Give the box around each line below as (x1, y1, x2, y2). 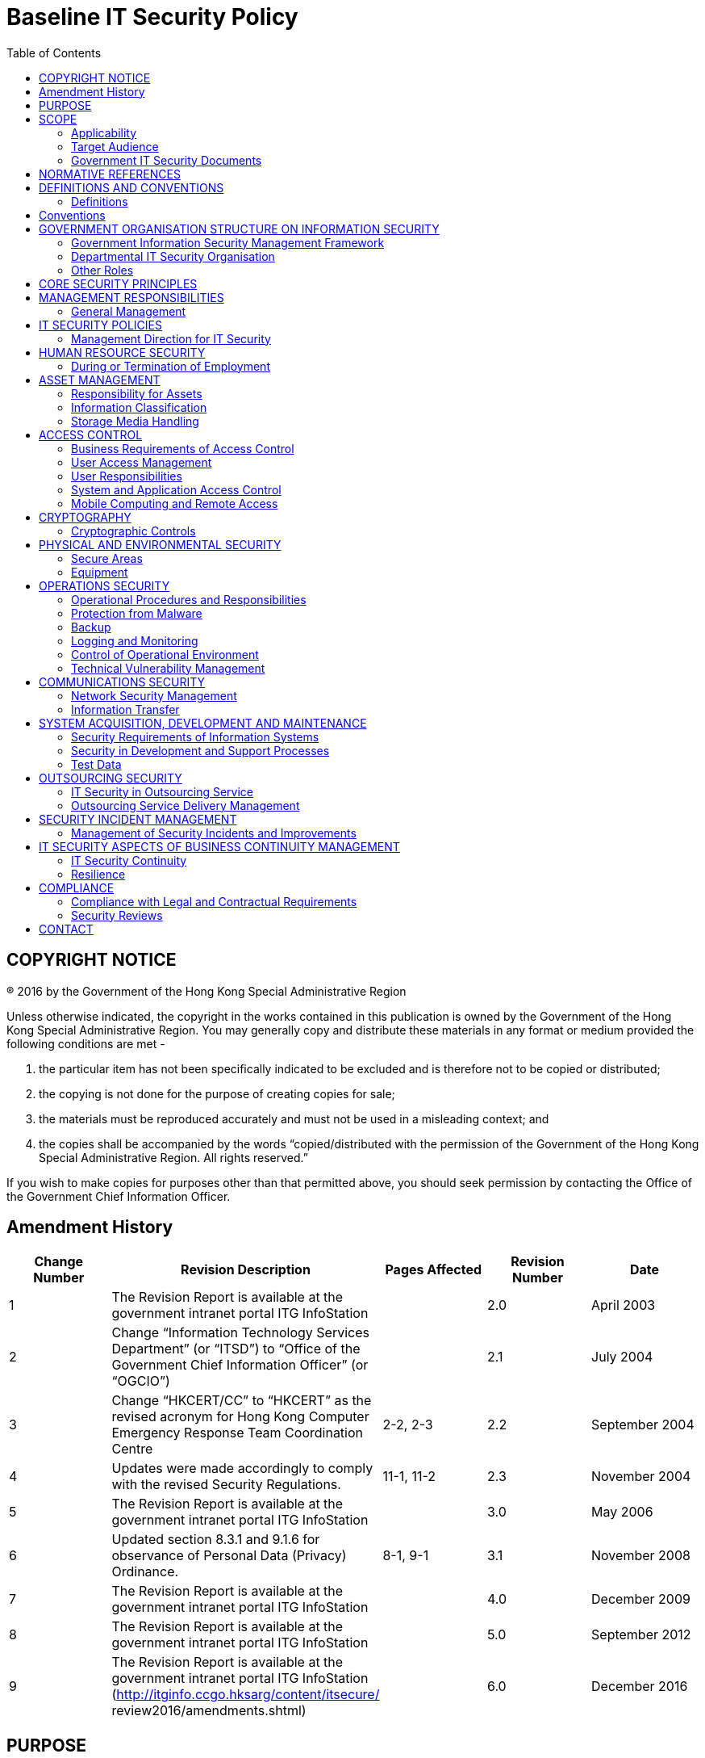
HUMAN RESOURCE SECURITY (39, 345, 206, 359)
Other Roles (71, 262, 134, 277)
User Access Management (71, 455, 212, 469)
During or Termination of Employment (71, 359, 270, 373)
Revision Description (181, 1261, 311, 1278)
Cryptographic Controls (71, 523, 196, 538)
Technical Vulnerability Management (71, 661, 265, 675)
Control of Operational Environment (71, 647, 259, 661)
